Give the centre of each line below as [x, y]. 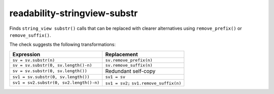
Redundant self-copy [130, 71]
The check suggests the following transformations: [63, 44]
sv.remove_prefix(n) [129, 60]
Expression [26, 54]
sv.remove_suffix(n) [129, 65]
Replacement [122, 54]
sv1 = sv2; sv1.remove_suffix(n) [143, 83]
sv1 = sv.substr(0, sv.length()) [51, 77]
